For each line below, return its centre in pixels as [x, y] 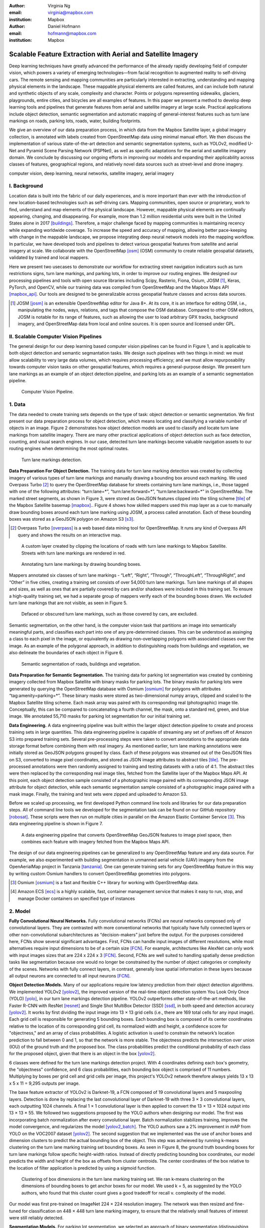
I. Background [26, 186]
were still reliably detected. [36, 1218]
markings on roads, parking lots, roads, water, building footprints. [75, 121]
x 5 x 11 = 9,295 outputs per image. [44, 1083]
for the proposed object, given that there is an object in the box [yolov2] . [82, 1054]
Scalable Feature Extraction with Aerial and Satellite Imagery [104, 54]
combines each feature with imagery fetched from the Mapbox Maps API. [96, 842]
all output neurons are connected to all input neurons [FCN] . [70, 976]
